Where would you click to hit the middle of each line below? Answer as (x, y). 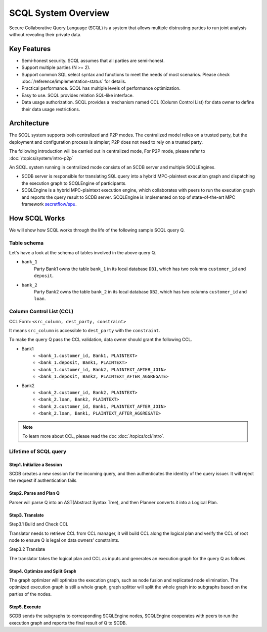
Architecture (29, 123)
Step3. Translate (26, 515)
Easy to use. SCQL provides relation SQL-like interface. (78, 95)
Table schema (26, 243)
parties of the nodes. (30, 594)
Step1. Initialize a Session (36, 464)
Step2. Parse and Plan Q (34, 493)
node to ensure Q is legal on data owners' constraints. (64, 540)
